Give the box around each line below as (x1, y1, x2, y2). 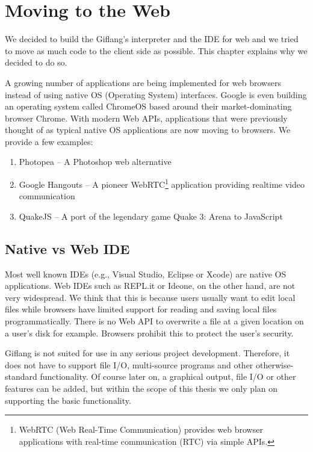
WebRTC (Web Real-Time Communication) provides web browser (19, 423, 263, 436)
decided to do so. (5, 56, 67, 69)
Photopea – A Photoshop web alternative (19, 155, 172, 168)
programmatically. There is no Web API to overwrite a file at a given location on (5, 315, 304, 327)
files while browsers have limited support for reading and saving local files (5, 303, 277, 315)
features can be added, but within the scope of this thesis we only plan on (5, 382, 278, 395)
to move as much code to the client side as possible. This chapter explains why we (5, 44, 308, 57)
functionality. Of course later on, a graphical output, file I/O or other (40, 370, 296, 383)
